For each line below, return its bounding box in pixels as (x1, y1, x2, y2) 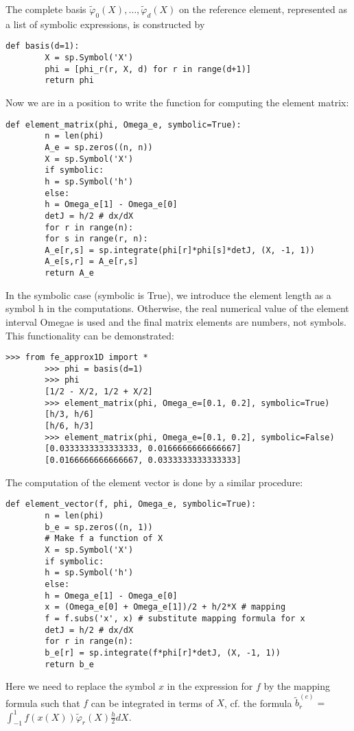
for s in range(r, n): (45, 234, 148, 244)
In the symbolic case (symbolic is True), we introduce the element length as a (5, 287, 331, 302)
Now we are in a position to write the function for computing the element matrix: (5, 95, 349, 110)
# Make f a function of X (45, 534, 163, 544)
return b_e (45, 659, 94, 669)
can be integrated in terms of (91, 695, 213, 710)
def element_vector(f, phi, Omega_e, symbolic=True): (5, 499, 257, 510)
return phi (45, 75, 94, 86)
